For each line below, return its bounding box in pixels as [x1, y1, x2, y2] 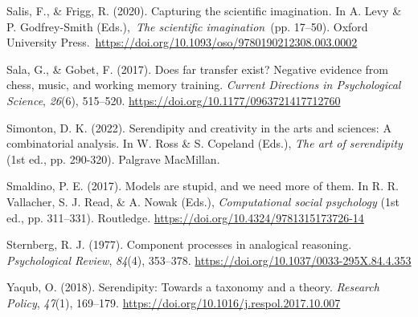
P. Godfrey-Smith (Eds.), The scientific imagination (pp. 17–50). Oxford [6, 18, 368, 35]
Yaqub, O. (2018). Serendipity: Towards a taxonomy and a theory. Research [6, 278, 379, 295]
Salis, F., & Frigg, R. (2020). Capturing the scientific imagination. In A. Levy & [6, 2, 402, 18]
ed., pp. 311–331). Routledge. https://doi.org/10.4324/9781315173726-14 [6, 209, 364, 226]
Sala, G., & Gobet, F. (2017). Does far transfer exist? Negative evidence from [6, 60, 389, 77]
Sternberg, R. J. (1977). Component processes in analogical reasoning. [6, 236, 352, 253]
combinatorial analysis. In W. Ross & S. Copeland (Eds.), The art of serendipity [6, 135, 403, 152]
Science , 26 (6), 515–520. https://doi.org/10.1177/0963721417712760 [6, 91, 341, 108]
